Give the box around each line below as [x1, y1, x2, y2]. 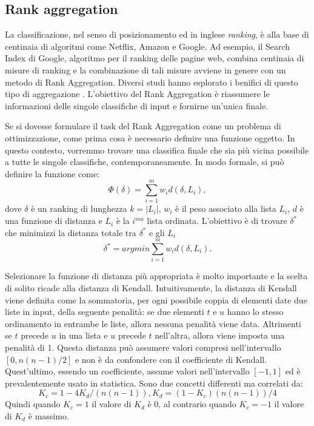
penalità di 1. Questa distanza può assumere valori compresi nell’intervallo [5, 340, 281, 353]
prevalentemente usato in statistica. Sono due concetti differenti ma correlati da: [5, 376, 303, 389]
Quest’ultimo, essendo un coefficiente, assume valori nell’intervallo [5, 365, 250, 377]
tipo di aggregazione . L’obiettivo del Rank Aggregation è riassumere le [5, 87, 270, 100]
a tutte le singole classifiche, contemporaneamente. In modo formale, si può [5, 155, 284, 168]
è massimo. [28, 409, 69, 422]
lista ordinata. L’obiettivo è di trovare [147, 214, 287, 227]
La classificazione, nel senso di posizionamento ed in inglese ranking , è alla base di [5, 28, 309, 41]
